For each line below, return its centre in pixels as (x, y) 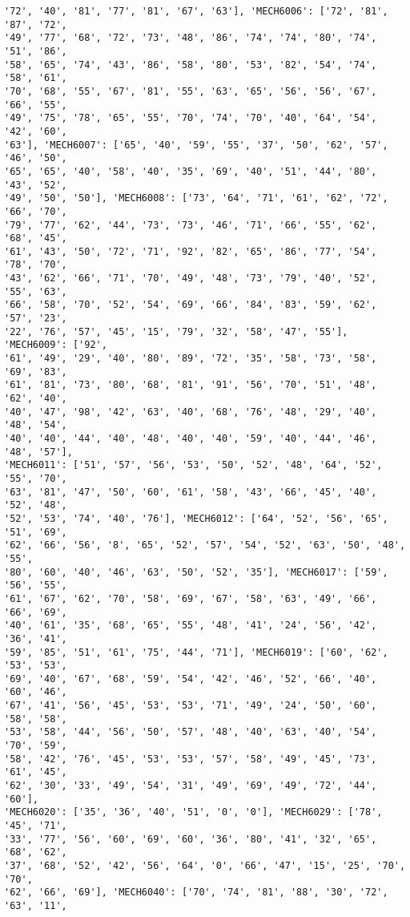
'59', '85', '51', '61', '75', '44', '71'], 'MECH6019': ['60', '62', (196, 652)
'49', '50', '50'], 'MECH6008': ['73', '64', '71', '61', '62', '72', (196, 198)
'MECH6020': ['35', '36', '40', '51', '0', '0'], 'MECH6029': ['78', (193, 812)
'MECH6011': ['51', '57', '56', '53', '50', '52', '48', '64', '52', (193, 465)
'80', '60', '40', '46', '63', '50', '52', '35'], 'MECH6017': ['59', (196, 572)
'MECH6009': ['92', (56, 345)
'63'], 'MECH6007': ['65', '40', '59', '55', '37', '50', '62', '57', (196, 145)
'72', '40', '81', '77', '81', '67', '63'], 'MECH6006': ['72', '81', (196, 11)
